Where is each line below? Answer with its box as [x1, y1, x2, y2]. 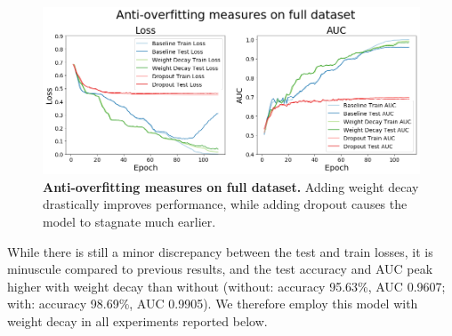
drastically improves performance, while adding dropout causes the [43, 195, 408, 213]
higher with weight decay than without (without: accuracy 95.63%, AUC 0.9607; [7, 276, 446, 295]
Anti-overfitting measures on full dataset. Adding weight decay [43, 177, 419, 196]
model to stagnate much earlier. [43, 212, 216, 230]
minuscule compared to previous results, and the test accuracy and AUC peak [7, 260, 433, 278]
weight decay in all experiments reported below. [7, 311, 268, 330]
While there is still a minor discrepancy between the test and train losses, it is [7, 242, 433, 260]
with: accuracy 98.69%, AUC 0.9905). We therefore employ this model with [7, 294, 418, 313]
